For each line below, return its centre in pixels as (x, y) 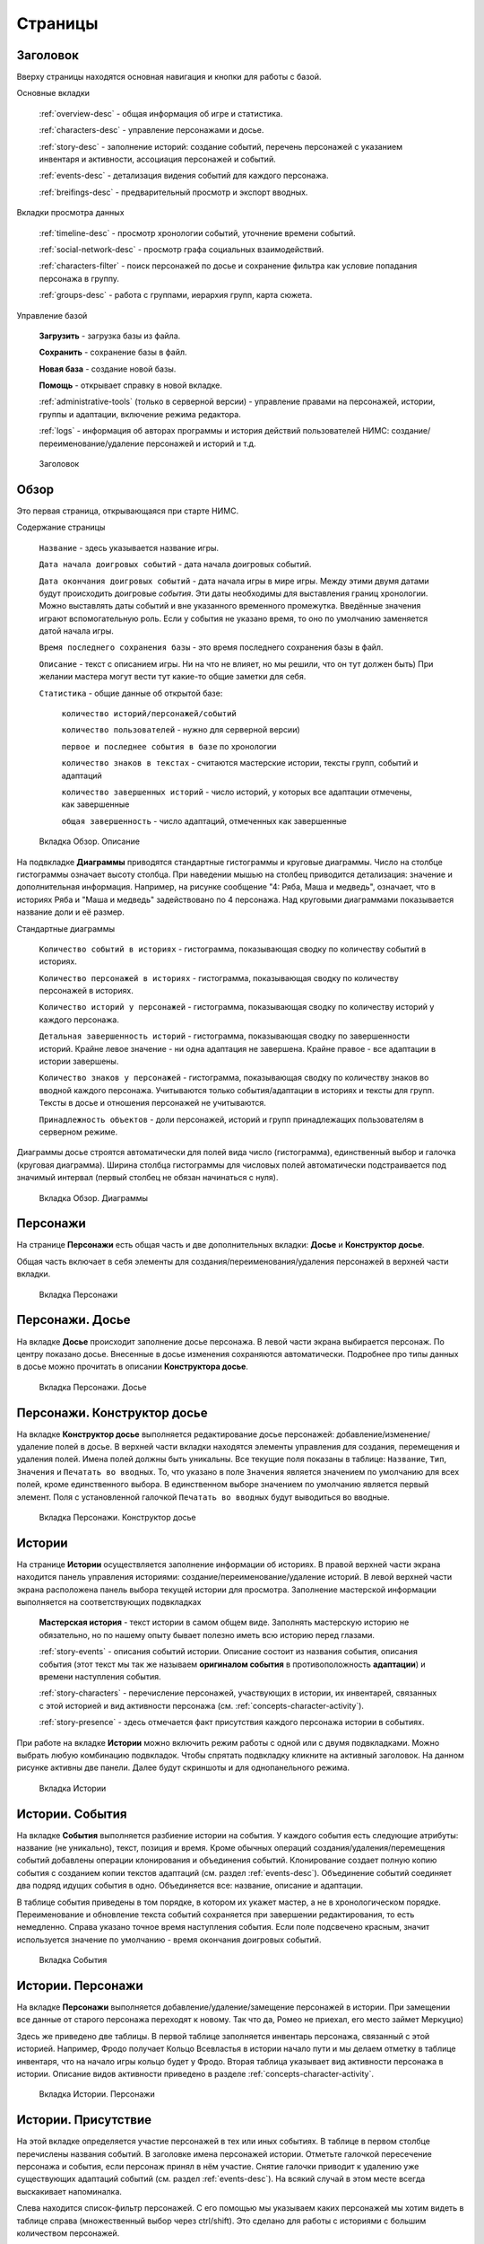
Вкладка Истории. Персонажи (97, 2094)
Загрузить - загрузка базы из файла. (110, 336)
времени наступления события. (100, 1676)
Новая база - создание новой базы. (108, 369)
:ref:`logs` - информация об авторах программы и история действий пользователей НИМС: (214, 431)
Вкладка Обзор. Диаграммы (93, 1197)
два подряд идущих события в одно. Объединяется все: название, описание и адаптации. (190, 1886)
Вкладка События (73, 1960)
